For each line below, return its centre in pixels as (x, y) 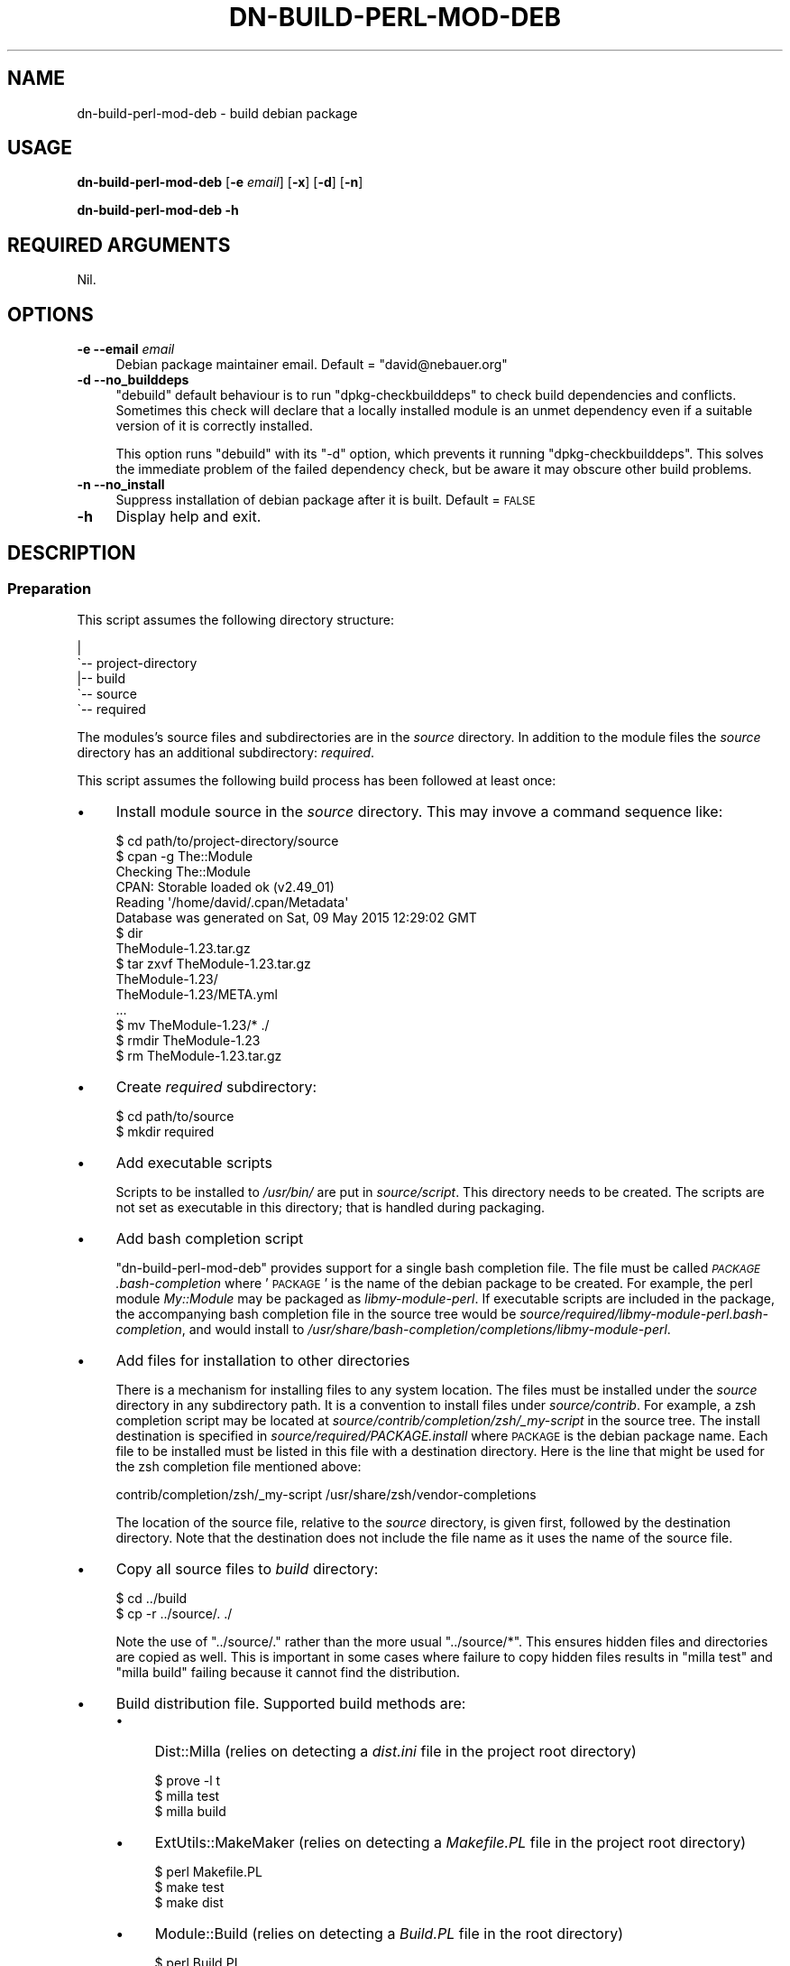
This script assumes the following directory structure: (235, 620)
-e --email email (126, 349)
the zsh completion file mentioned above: (239, 1467)
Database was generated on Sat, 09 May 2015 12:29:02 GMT (296, 918)
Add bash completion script (210, 1239)
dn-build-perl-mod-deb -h (158, 210)
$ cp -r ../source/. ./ (174, 1614)
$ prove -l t (188, 1781)
